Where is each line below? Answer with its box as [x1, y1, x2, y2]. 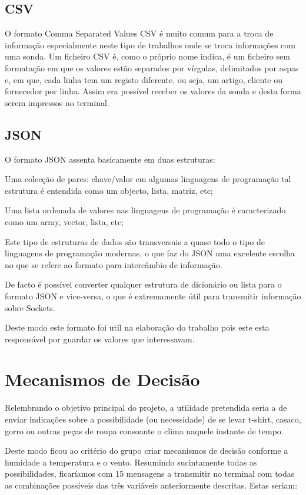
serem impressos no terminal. [5, 96, 109, 108]
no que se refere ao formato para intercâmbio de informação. [5, 258, 222, 270]
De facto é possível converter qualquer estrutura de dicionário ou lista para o [5, 278, 282, 291]
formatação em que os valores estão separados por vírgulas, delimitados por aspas [5, 61, 299, 74]
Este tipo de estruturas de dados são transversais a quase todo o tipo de [5, 235, 265, 247]
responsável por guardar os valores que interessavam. [5, 332, 195, 345]
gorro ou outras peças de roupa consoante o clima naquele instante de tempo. [5, 424, 284, 437]
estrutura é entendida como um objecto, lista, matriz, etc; [5, 184, 213, 196]
